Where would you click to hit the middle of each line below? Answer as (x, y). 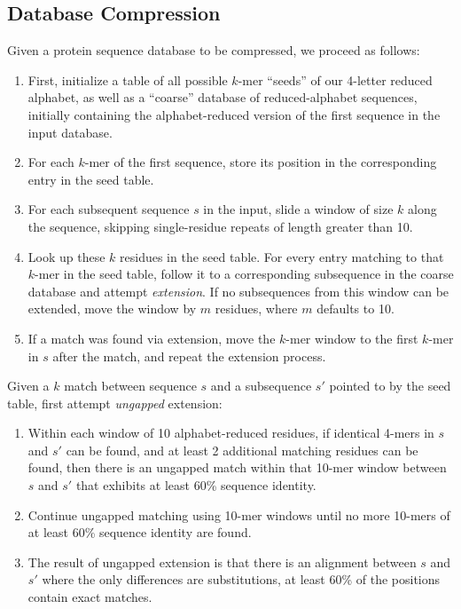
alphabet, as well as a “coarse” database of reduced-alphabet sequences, (223, 97)
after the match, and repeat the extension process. (189, 356)
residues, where (256, 308)
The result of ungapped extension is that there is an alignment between (222, 562)
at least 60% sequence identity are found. (140, 532)
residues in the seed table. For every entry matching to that (282, 256)
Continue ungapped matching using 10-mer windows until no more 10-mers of (239, 514)
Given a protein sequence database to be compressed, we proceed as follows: (214, 50)
